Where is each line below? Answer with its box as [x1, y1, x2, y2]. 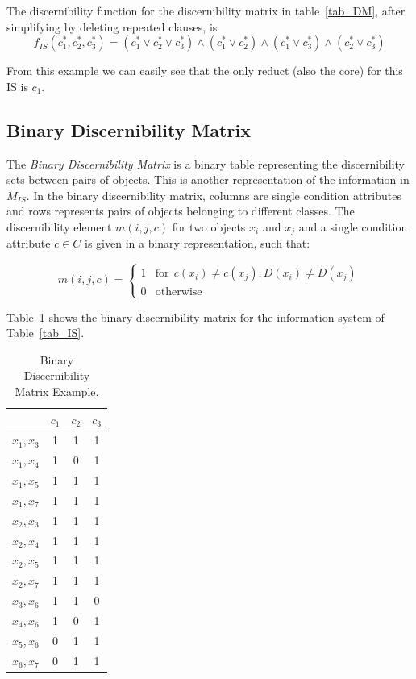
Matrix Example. [15, 382, 99, 399]
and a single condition [298, 218, 408, 235]
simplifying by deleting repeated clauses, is [6, 18, 218, 35]
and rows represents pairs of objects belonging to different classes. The [6, 202, 355, 219]
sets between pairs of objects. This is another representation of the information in [6, 171, 410, 188]
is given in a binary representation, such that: [85, 235, 310, 252]
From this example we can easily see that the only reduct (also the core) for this [6, 62, 403, 79]
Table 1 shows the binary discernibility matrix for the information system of [6, 308, 385, 325]
